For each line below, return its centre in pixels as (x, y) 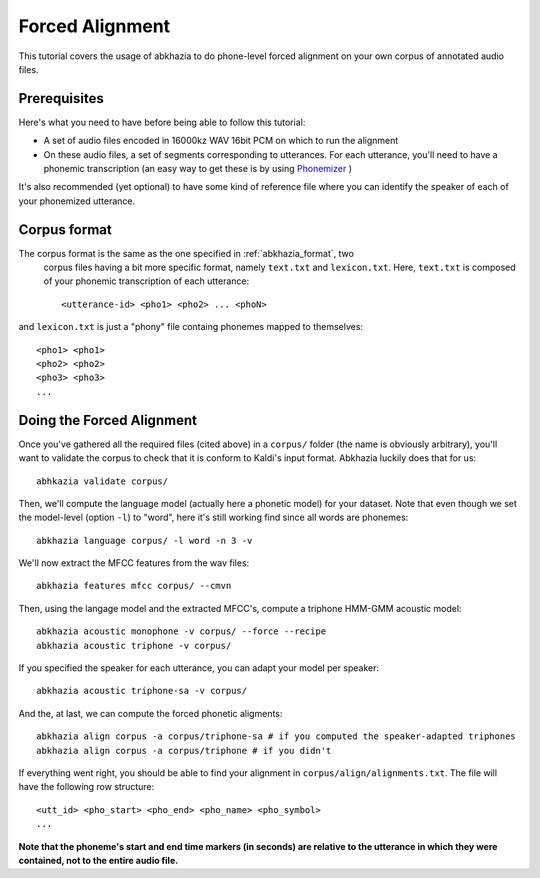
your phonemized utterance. (77, 201)
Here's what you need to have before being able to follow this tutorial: (162, 122)
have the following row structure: (86, 787)
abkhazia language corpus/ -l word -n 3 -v (144, 540)
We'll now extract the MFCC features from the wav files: (134, 563)
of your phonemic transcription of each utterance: (146, 281)
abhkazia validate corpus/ (102, 481)
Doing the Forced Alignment (107, 420)
